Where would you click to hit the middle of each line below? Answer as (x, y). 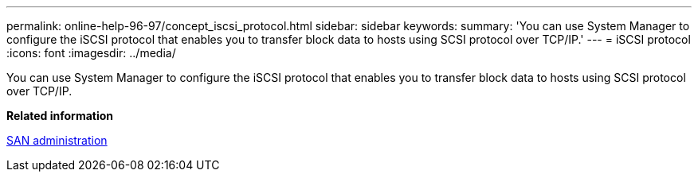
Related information (60, 116)
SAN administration (57, 140)
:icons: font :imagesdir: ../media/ (91, 53)
